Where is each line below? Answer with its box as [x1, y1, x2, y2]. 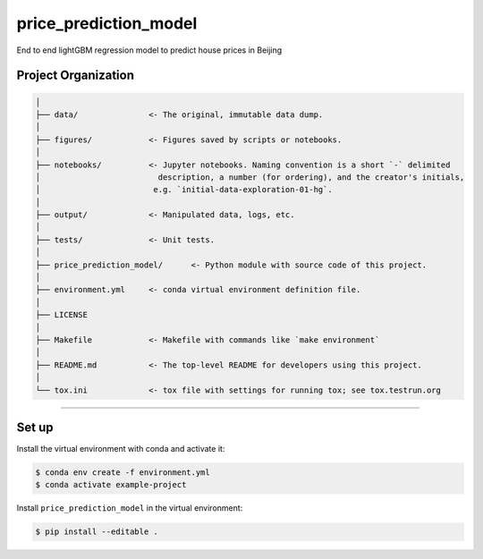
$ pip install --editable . [35, 527, 158, 537]
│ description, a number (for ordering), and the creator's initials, [35, 172, 465, 182]
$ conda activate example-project [35, 479, 187, 490]
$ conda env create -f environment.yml [35, 468, 210, 478]
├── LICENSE [35, 309, 89, 320]
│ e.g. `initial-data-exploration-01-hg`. [35, 184, 333, 195]
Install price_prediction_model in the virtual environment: [16, 503, 243, 513]
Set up [16, 419, 54, 435]
